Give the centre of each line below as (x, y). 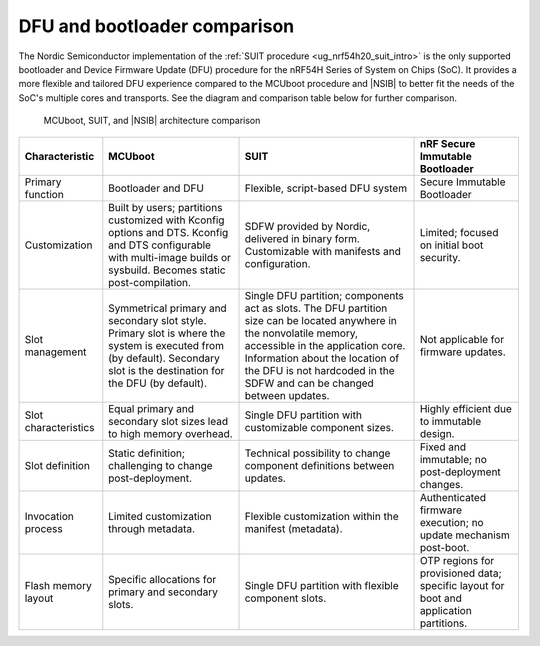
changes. (441, 484)
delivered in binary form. (302, 238)
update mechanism (464, 535)
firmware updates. (463, 352)
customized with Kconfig (166, 220)
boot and (440, 598)
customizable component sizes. (319, 427)
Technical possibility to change (317, 453)
